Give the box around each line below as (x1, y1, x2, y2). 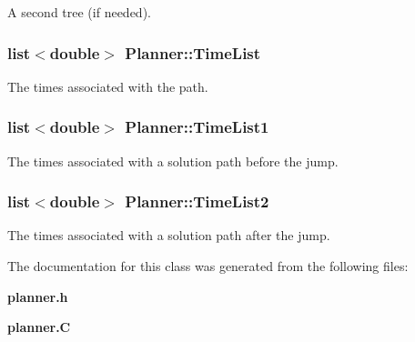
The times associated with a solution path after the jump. (7, 226, 330, 245)
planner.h (7, 287, 68, 306)
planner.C (7, 317, 71, 337)
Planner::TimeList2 (125, 190, 269, 213)
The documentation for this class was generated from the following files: (7, 256, 409, 276)
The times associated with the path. (7, 76, 208, 96)
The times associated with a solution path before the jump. (7, 151, 339, 170)
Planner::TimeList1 (125, 116, 269, 138)
